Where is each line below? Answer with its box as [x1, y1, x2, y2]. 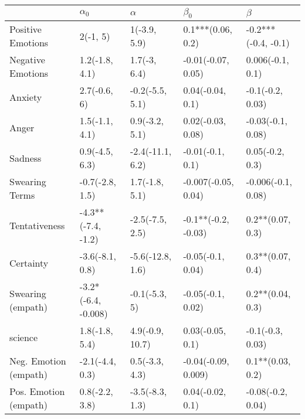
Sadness [9, 151, 42, 165]
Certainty [9, 256, 49, 270]
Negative [9, 53, 45, 67]
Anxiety [9, 90, 42, 104]
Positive [9, 22, 42, 36]
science [9, 330, 38, 344]
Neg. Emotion [9, 354, 66, 368]
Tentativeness [9, 219, 65, 233]
